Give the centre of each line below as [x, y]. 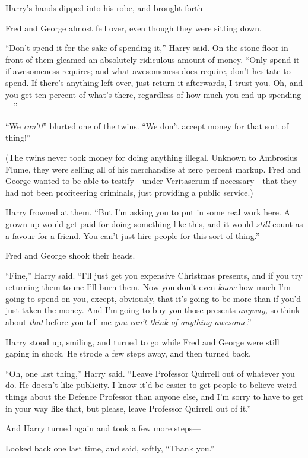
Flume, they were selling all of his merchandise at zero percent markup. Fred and [153, 169]
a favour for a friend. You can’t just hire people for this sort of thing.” [133, 235]
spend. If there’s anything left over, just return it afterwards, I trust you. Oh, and [154, 82]
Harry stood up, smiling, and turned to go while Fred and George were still [142, 341]
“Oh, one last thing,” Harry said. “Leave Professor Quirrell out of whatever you [150, 373]
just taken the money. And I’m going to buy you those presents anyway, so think [153, 310]
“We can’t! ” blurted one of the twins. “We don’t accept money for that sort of [147, 125]
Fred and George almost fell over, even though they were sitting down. [134, 28]
